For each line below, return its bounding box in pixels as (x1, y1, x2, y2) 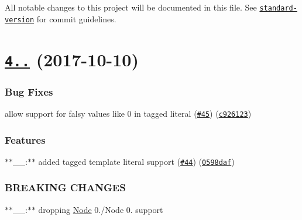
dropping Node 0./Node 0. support (38, 203, 163, 215)
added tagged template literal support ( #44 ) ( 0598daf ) (38, 155, 235, 167)
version (5, 15, 35, 24)
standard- (259, 4, 297, 12)
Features (5, 132, 46, 147)
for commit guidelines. (36, 12, 116, 25)
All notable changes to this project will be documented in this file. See (5, 1, 257, 13)
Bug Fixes (5, 84, 53, 99)
